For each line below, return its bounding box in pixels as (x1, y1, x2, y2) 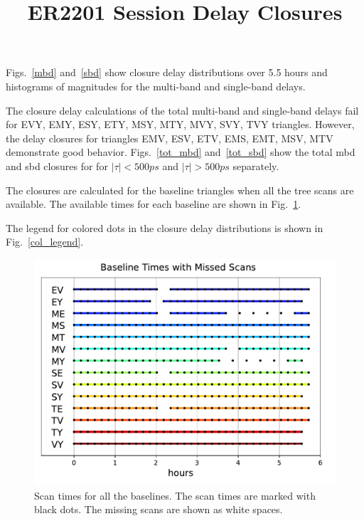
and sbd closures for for (6, 158, 108, 173)
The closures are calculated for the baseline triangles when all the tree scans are (6, 182, 354, 197)
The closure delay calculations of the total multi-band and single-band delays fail (6, 102, 359, 117)
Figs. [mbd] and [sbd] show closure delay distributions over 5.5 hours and (6, 65, 328, 80)
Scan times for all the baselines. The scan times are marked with (34, 488, 316, 502)
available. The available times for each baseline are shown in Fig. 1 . (6, 196, 301, 211)
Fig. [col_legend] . (6, 234, 84, 249)
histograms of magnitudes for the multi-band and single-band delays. (6, 78, 306, 93)
